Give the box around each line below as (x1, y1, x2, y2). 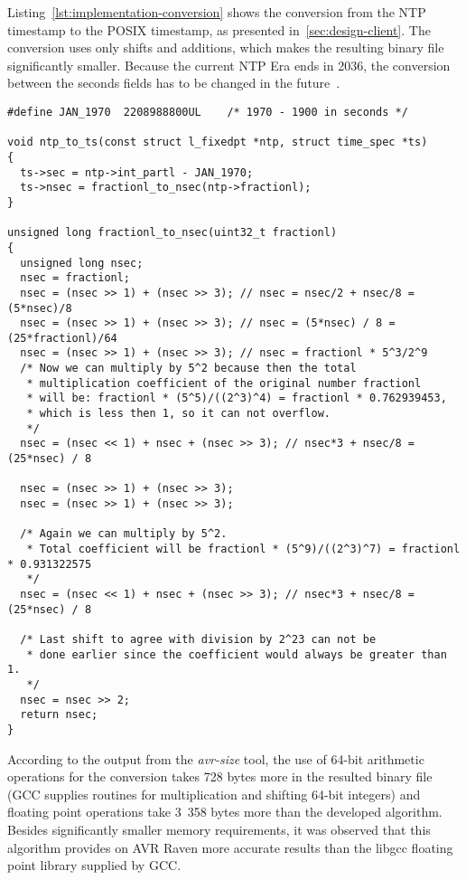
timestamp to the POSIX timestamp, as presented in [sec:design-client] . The (7, 20, 431, 39)
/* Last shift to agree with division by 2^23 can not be (20, 632, 377, 646)
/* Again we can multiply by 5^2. (20, 527, 228, 541)
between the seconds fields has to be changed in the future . (7, 73, 340, 92)
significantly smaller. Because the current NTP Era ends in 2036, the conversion (7, 55, 451, 74)
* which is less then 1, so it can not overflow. (26, 407, 331, 421)
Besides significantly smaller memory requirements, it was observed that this (7, 819, 431, 838)
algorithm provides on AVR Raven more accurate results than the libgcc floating (7, 837, 453, 856)
